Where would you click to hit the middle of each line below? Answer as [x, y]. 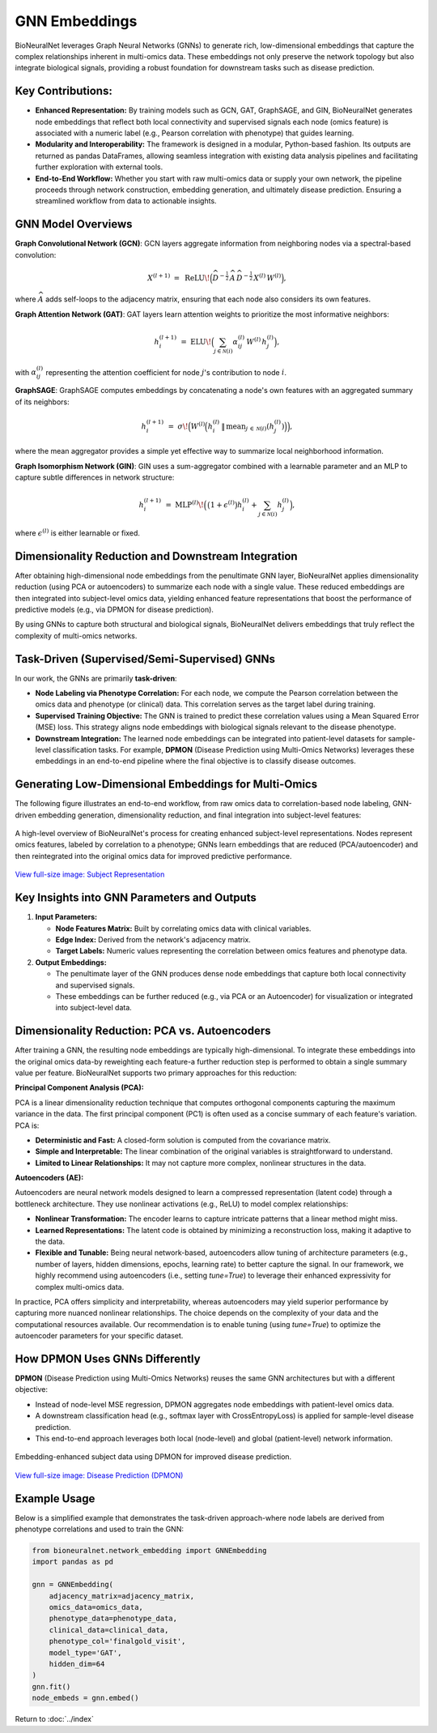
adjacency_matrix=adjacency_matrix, [121, 1596]
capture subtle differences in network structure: [95, 477]
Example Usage [55, 1498]
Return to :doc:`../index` [55, 1719]
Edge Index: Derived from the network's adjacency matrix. [153, 939]
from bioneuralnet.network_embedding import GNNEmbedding [149, 1551]
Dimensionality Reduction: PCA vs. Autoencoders [143, 1031]
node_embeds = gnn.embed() [85, 1698]
